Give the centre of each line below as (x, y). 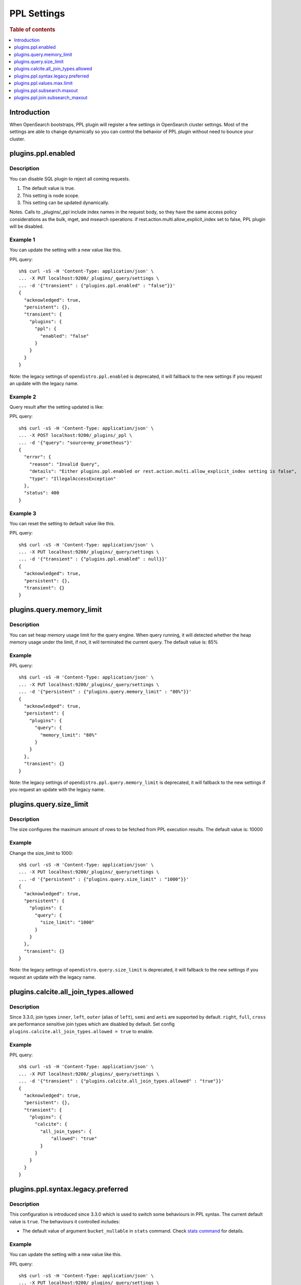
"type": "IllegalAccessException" (73, 479)
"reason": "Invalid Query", (64, 464)
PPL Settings (37, 13)
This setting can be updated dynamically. (66, 203)
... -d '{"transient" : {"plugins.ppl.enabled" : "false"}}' (97, 286)
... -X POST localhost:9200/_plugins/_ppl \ (76, 435)
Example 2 (23, 397)
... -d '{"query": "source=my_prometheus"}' (76, 443)
